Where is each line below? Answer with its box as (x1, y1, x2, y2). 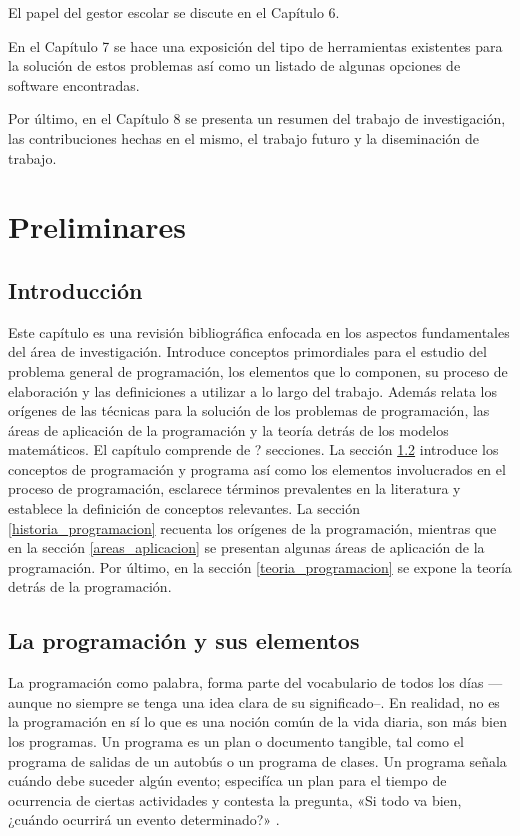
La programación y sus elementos (8, 625, 360, 656)
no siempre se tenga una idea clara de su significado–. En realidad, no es (56, 691, 500, 712)
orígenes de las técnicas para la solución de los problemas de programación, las (8, 400, 490, 421)
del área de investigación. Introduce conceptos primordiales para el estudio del (8, 341, 487, 362)
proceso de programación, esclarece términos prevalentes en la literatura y (8, 478, 461, 499)
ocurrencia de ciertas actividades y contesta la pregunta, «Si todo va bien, (8, 789, 462, 810)
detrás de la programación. (8, 576, 172, 597)
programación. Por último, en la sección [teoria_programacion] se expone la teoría (8, 556, 512, 577)
